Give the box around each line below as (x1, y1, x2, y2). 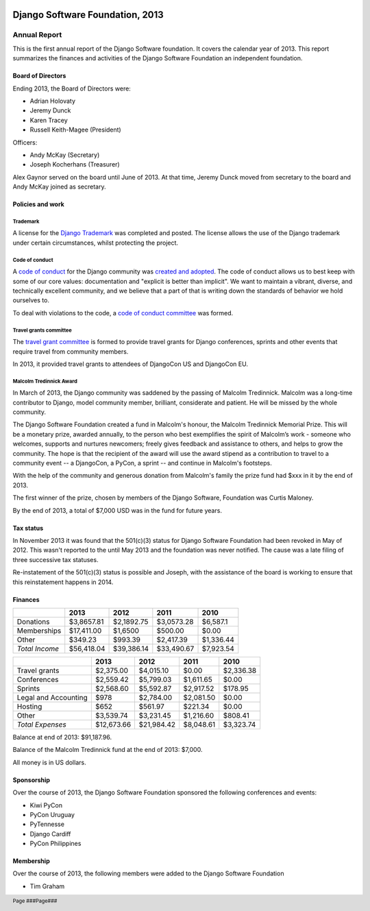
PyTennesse (29, 820, 65, 829)
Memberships (16, 626, 62, 635)
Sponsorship (12, 775, 51, 784)
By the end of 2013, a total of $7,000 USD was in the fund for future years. (12, 506, 223, 514)
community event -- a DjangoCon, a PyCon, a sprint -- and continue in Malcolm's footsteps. (12, 459, 272, 467)
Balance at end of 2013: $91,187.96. (12, 733, 112, 741)
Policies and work (12, 200, 64, 208)
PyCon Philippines (29, 840, 82, 848)
